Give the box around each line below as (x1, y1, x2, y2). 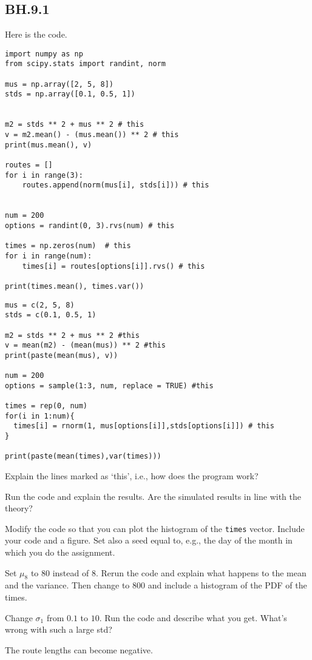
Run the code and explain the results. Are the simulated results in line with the (5, 490, 301, 502)
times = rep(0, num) (5, 402, 88, 411)
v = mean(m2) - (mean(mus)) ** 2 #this (5, 341, 166, 350)
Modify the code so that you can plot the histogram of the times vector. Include (5, 522, 305, 534)
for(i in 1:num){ (5, 411, 75, 420)
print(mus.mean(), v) (5, 140, 92, 149)
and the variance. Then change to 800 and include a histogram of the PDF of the (5, 579, 307, 591)
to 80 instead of (30, 566, 89, 579)
